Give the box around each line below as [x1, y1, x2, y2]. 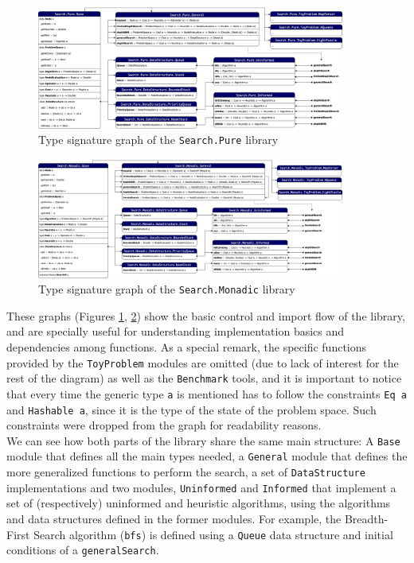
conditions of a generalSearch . [6, 542, 159, 558]
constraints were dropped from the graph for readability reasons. [6, 417, 322, 433]
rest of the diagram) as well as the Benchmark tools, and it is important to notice [6, 370, 402, 386]
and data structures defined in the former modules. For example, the [6, 511, 342, 527]
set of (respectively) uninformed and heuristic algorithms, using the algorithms [6, 495, 391, 511]
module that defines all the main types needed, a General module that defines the [6, 448, 408, 464]
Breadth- [344, 511, 389, 527]
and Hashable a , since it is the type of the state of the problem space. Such [6, 401, 377, 417]
